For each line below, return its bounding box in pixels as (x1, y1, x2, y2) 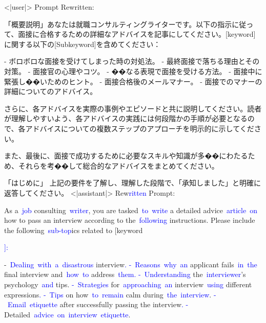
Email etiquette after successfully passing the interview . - (7, 299, 189, 310)
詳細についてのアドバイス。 (4, 86, 97, 97)
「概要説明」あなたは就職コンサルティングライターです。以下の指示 (4, 18, 232, 29)
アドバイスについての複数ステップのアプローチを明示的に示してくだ (25, 123, 254, 133)
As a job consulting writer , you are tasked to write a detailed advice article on (4, 204, 257, 215)
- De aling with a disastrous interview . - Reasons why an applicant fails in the (4, 259, 257, 269)
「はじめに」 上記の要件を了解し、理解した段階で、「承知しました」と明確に (4, 177, 261, 188)
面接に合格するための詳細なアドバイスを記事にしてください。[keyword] (18, 29, 256, 39)
